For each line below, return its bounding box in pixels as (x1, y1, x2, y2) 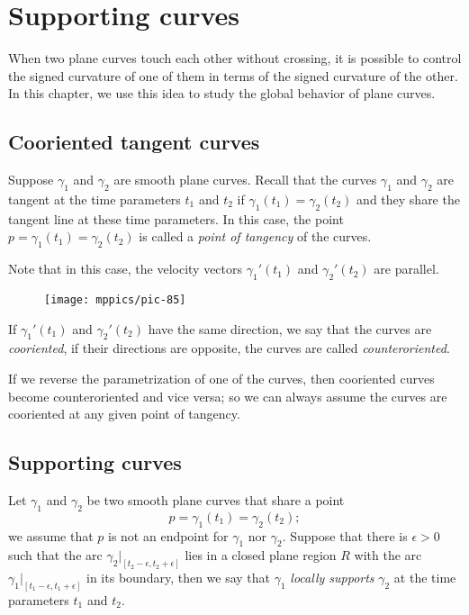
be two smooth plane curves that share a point (86, 490, 345, 509)
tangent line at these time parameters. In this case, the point (8, 209, 344, 228)
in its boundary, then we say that (86, 568, 271, 587)
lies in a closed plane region (185, 546, 337, 565)
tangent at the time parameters (8, 189, 181, 208)
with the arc (354, 546, 422, 565)
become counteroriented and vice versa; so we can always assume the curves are (8, 386, 447, 405)
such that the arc (8, 546, 103, 565)
